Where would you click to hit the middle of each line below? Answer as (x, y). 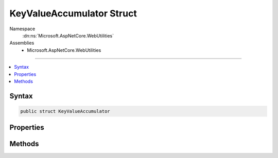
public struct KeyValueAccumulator (65, 111)
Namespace (22, 29)
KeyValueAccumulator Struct (73, 13)
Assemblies (22, 43)
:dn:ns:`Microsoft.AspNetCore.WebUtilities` (68, 35)
